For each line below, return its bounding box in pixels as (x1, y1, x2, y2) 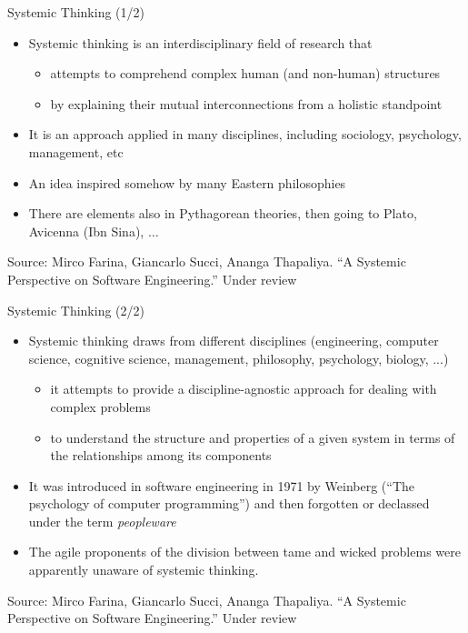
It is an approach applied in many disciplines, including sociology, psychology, (28, 125, 462, 144)
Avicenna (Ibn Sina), (28, 221, 144, 240)
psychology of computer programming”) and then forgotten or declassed (28, 494, 430, 513)
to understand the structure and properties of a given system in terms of (50, 427, 455, 447)
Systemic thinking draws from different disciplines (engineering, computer (28, 331, 439, 350)
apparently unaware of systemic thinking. (28, 560, 259, 579)
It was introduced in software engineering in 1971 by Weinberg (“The (28, 476, 414, 495)
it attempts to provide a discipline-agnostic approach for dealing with (50, 379, 437, 398)
